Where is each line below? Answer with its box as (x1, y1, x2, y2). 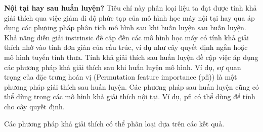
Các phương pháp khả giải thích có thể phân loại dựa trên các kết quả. (4, 118, 225, 128)
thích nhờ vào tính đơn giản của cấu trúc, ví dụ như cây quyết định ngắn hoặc (4, 42, 248, 52)
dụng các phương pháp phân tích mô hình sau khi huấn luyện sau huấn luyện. (4, 22, 246, 33)
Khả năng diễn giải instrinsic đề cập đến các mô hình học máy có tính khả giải (4, 32, 249, 42)
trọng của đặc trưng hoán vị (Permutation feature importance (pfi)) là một (4, 72, 237, 82)
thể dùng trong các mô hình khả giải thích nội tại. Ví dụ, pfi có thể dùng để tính (4, 91, 255, 102)
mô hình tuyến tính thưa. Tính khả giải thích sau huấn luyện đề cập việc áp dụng (4, 51, 258, 62)
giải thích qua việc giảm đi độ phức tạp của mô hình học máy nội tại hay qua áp (4, 12, 255, 23)
